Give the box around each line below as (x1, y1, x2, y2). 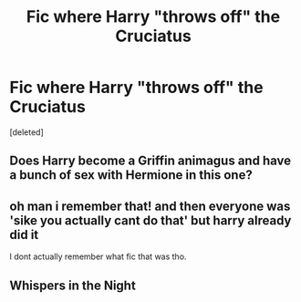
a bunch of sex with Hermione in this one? (9, 167, 253, 183)
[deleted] (9, 126, 44, 138)
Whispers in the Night (9, 277, 137, 293)
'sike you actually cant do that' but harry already (9, 213, 292, 228)
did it (9, 226, 39, 243)
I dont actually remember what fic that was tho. (9, 251, 187, 262)
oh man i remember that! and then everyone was (9, 198, 291, 213)
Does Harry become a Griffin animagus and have (9, 153, 292, 169)
